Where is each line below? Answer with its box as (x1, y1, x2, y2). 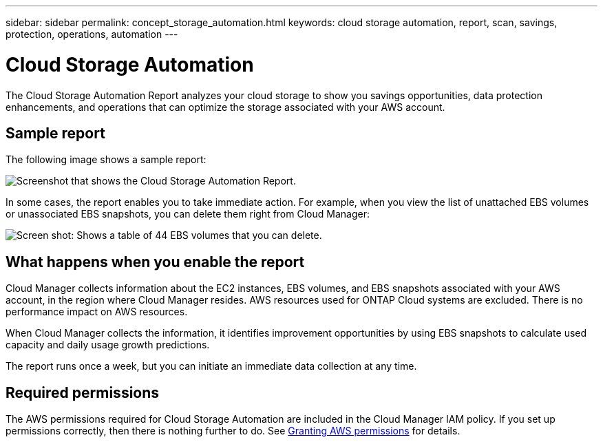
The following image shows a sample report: (6, 154, 207, 166)
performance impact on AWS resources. (6, 306, 188, 318)
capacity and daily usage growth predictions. (6, 339, 210, 351)
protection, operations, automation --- (6, 28, 178, 40)
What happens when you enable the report (6, 253, 305, 271)
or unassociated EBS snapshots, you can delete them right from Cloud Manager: (6, 208, 370, 220)
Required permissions (6, 383, 160, 401)
